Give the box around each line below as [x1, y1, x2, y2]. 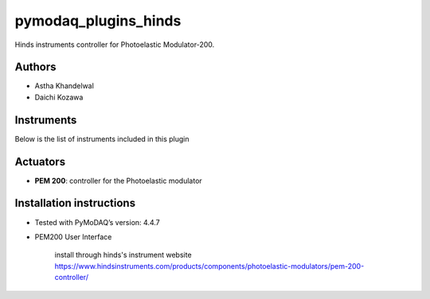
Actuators [14, 155, 66, 169]
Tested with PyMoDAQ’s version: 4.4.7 [34, 217, 160, 227]
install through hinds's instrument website [54, 250, 192, 260]
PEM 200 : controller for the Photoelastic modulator [34, 176, 202, 185]
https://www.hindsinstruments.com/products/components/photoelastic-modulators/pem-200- [54, 261, 365, 270]
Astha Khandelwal [34, 81, 95, 91]
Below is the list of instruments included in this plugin [14, 134, 190, 143]
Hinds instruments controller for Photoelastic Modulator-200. [14, 40, 215, 49]
